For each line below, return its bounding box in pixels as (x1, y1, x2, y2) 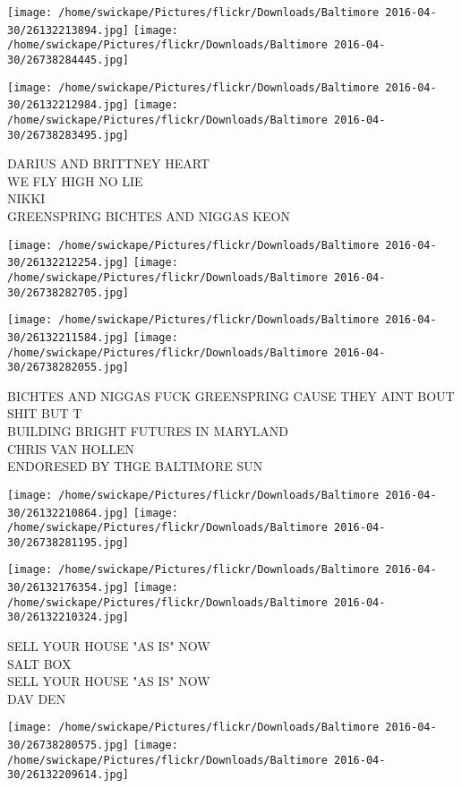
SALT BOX (7, 654, 72, 672)
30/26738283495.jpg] (7, 128, 130, 141)
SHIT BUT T (7, 404, 82, 423)
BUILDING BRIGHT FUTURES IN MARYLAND (7, 422, 288, 441)
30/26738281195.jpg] (7, 535, 130, 549)
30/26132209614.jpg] (7, 768, 130, 782)
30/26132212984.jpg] (7, 98, 130, 112)
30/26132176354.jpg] (7, 581, 130, 595)
